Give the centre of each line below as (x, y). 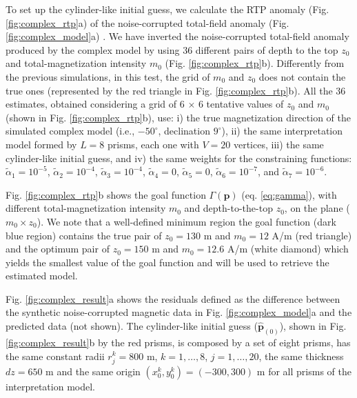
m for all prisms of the (304, 371)
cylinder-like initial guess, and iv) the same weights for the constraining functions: (179, 158)
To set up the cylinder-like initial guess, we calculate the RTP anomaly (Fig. (167, 9)
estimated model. (42, 276)
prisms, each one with (153, 144)
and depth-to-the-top (228, 208)
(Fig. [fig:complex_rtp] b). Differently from (255, 63)
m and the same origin (93, 371)
